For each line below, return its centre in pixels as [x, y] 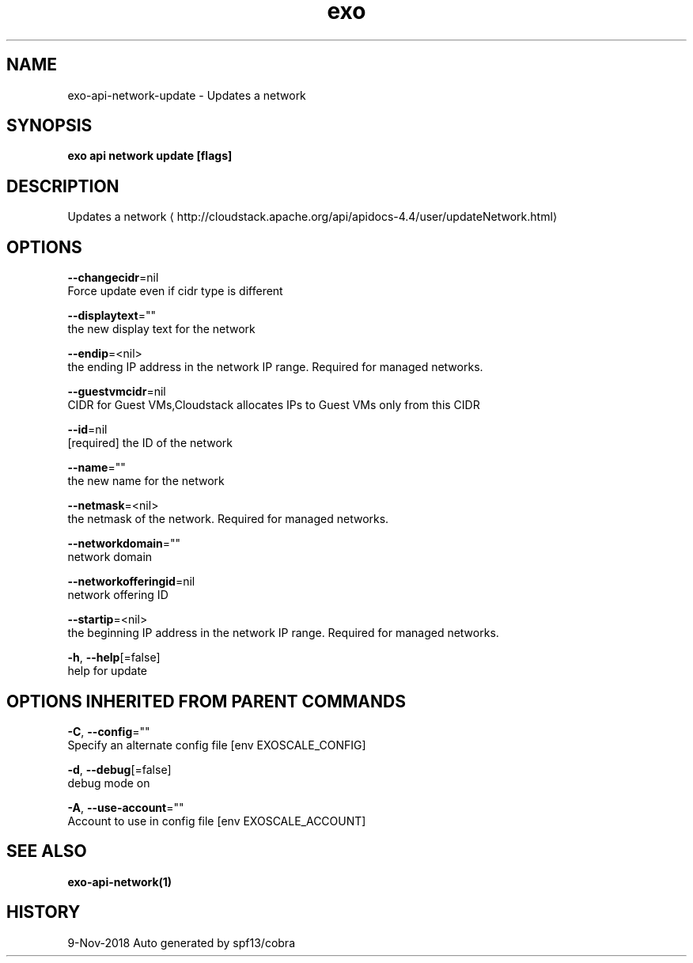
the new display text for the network [161, 329]
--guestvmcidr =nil [117, 392]
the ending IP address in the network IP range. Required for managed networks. [275, 367]
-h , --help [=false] [114, 658]
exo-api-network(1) [120, 881]
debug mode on [109, 783]
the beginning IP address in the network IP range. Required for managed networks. [283, 633]
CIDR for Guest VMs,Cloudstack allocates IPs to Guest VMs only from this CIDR [274, 405]
